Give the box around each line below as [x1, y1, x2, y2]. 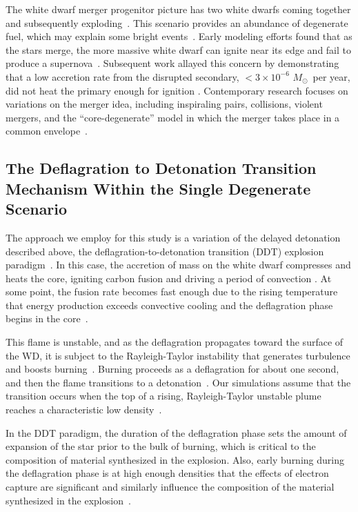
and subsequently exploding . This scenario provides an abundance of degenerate [6, 15, 348, 30]
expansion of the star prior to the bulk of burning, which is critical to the [6, 439, 316, 453]
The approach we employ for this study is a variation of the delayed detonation [6, 230, 341, 244]
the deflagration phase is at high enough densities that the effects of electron [6, 466, 329, 480]
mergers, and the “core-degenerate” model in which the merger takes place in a [6, 110, 340, 124]
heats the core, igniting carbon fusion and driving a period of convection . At [6, 270, 332, 285]
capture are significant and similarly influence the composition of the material [6, 480, 335, 494]
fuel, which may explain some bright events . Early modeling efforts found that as [6, 29, 352, 43]
